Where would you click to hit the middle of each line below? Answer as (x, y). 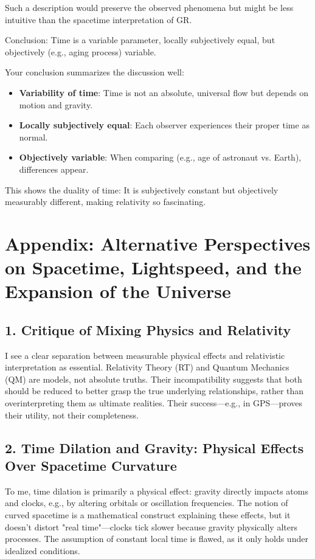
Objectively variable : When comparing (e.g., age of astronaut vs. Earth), (160, 157)
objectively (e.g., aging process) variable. (81, 51)
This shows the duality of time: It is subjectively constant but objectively (142, 189)
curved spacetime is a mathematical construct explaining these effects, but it (148, 515)
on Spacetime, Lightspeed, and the (153, 267)
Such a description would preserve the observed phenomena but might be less (149, 7)
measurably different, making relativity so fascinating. (106, 202)
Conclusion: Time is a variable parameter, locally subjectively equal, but (140, 40)
